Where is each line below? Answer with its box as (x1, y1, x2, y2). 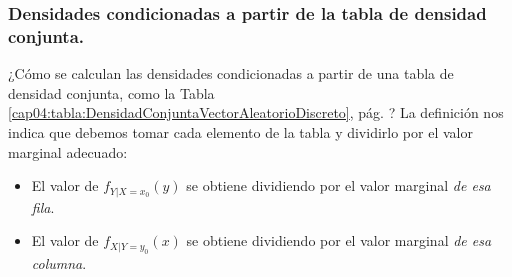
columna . (31, 252, 87, 273)
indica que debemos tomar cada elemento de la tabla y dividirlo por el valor (8, 121, 473, 142)
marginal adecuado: (8, 141, 128, 162)
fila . (31, 196, 55, 217)
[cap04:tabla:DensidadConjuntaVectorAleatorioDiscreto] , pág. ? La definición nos (8, 102, 504, 123)
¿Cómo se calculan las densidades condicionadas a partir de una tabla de (8, 63, 454, 84)
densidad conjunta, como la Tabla (8, 82, 215, 103)
